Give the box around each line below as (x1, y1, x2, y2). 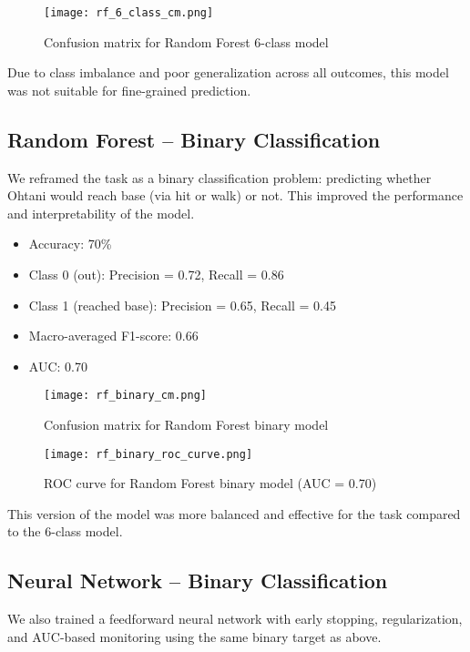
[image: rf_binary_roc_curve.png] (44, 447, 253, 461)
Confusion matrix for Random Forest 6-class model (44, 32, 329, 51)
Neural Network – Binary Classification (7, 566, 388, 595)
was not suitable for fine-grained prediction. (7, 80, 251, 99)
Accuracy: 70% (28, 234, 112, 253)
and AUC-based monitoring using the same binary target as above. (7, 627, 382, 646)
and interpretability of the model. (7, 203, 195, 222)
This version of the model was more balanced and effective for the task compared (7, 504, 461, 523)
